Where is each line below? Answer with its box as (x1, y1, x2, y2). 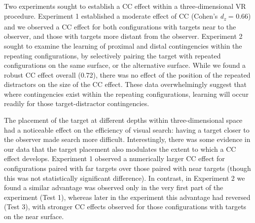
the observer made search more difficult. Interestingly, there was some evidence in (4, 134, 251, 144)
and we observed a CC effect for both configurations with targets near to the (4, 21, 236, 31)
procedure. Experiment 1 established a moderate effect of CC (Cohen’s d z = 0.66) (4, 10, 251, 22)
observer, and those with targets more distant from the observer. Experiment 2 (4, 31, 243, 41)
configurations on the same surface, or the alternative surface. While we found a (4, 60, 246, 70)
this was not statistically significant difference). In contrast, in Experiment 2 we (4, 172, 245, 183)
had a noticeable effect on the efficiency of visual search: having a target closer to (4, 124, 250, 135)
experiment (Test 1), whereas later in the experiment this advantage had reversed (4, 192, 251, 202)
